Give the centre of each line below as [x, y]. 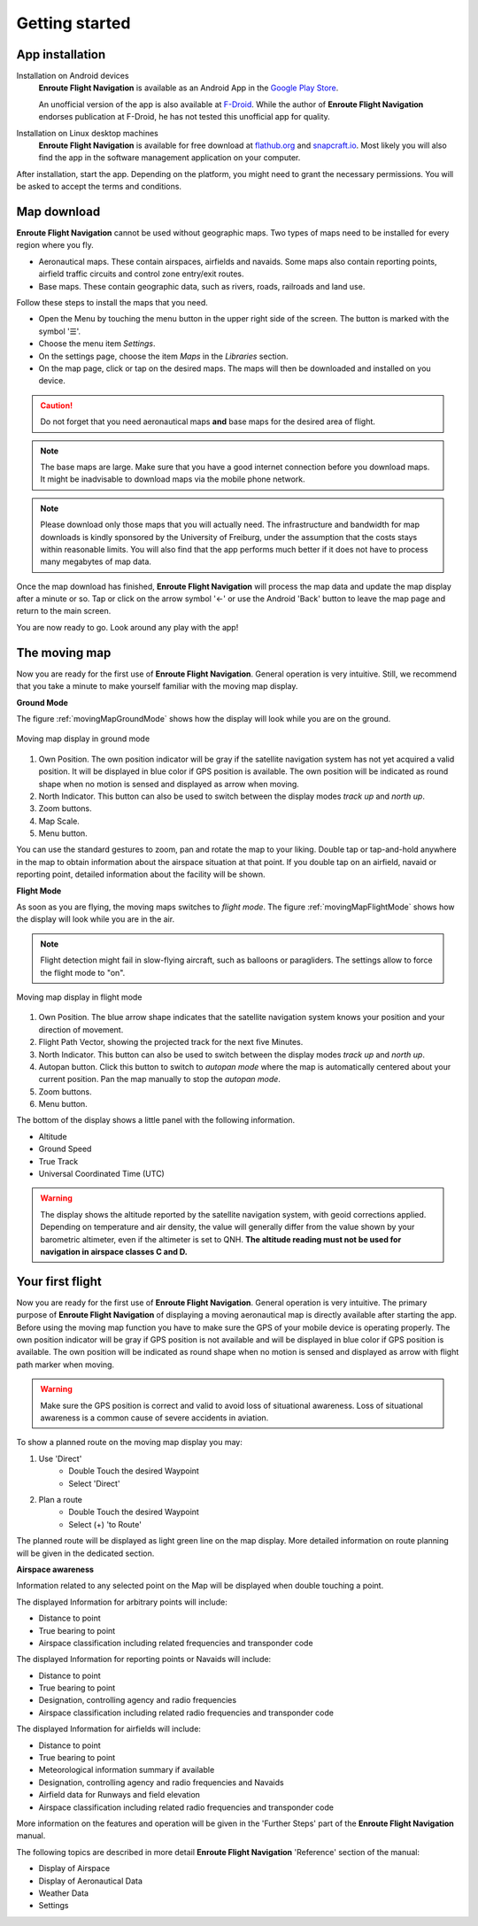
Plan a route [61, 1499]
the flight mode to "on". [83, 972]
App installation [61, 54]
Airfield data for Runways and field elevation [119, 1795]
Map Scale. [59, 821]
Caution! [57, 405]
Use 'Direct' [60, 1458]
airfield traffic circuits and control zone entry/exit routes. [141, 274]
